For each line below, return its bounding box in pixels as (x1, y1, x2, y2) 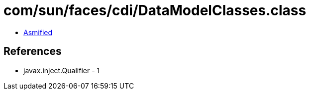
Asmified (23, 28, 53, 37)
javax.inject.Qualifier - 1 (23, 66, 100, 75)
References (3, 45, 62, 58)
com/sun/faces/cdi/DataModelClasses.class (3, 2, 307, 19)
